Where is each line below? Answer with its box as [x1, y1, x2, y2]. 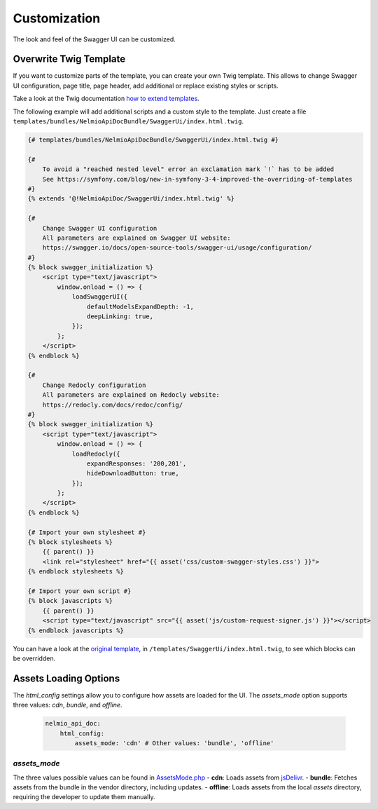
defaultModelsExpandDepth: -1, [86, 302, 194, 311]
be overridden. [13, 654, 56, 662]
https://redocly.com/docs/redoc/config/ [42, 400, 183, 409]
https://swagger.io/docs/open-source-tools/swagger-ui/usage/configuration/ [42, 244, 312, 252]
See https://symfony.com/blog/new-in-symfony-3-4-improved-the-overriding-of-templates [42, 175, 353, 183]
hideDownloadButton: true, [86, 470, 180, 477]
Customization [13, 11, 101, 26]
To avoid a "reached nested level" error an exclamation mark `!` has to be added [42, 165, 335, 173]
